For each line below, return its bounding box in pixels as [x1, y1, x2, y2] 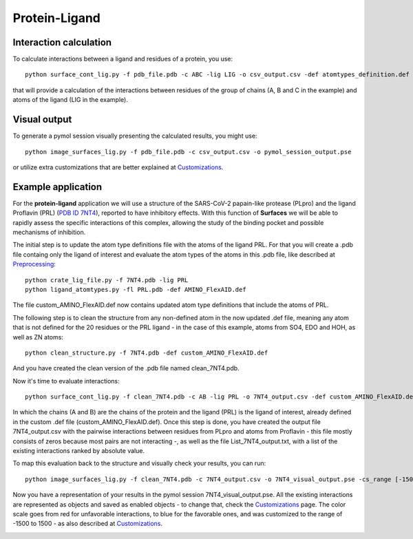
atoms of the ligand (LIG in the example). [12, 96, 129, 104]
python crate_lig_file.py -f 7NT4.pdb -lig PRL [25, 276, 189, 284]
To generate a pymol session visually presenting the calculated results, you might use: [12, 131, 257, 140]
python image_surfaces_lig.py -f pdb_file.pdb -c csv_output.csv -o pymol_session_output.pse [25, 148, 352, 156]
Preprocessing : [12, 260, 56, 268]
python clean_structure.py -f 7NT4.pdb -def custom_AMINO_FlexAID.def [25, 348, 268, 357]
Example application [12, 181, 103, 193]
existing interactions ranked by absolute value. [12, 447, 145, 455]
